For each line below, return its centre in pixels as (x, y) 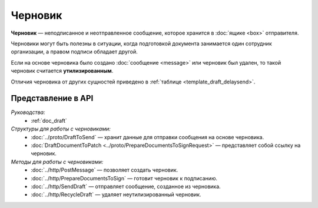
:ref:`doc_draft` (49, 120)
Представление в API (52, 98)
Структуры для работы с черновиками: (61, 129)
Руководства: (28, 112)
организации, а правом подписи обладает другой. (74, 52)
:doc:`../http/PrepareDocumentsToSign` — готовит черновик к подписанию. (124, 178)
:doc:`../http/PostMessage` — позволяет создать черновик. (105, 170)
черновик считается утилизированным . (62, 71)
